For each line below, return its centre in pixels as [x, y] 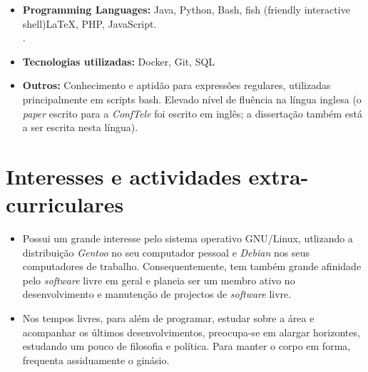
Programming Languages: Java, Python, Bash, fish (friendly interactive [186, 9]
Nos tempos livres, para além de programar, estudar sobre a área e [168, 318]
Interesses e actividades [123, 176]
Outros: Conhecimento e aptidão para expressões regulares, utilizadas [177, 85]
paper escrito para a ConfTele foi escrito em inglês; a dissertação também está [192, 113]
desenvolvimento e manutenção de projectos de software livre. [157, 294]
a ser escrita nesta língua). [80, 127]
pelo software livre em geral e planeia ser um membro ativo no [159, 280]
